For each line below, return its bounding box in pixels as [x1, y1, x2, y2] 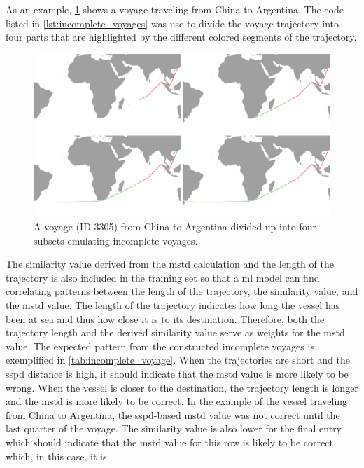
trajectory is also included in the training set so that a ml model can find [6, 270, 320, 284]
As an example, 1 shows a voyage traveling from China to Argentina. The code [6, 2, 344, 16]
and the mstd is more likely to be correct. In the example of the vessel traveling [6, 394, 348, 408]
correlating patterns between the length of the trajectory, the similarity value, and [6, 284, 358, 298]
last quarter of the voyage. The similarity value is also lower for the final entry [6, 421, 342, 436]
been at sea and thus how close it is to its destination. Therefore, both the [6, 311, 325, 326]
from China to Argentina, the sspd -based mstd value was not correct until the [6, 407, 340, 422]
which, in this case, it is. [6, 448, 110, 463]
